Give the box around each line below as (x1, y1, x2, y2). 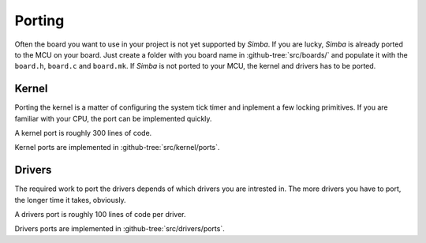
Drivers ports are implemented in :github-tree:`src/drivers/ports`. (14, 224, 225, 234)
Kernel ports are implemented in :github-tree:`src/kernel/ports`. (14, 143, 220, 152)
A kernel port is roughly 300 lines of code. (14, 129, 152, 138)
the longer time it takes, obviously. (14, 195, 126, 204)
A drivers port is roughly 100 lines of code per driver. (14, 210, 186, 219)
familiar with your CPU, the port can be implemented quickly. (14, 114, 212, 123)
